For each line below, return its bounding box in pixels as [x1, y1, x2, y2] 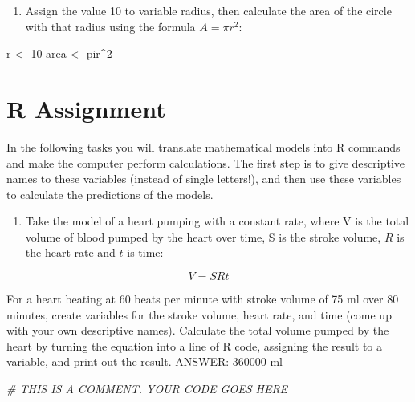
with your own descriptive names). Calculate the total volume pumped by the [6, 322, 389, 339]
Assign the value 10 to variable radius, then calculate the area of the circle [25, 2, 392, 18]
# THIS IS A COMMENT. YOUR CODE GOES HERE [6, 380, 288, 397]
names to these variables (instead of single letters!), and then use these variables [6, 170, 401, 187]
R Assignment [6, 91, 166, 124]
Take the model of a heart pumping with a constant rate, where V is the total [25, 213, 409, 229]
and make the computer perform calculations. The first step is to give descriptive [6, 154, 405, 171]
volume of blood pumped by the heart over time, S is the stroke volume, [25, 228, 381, 245]
